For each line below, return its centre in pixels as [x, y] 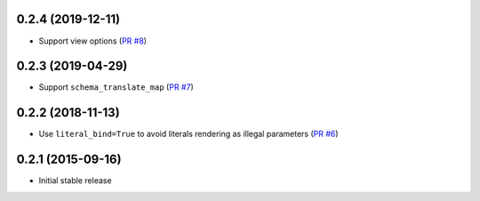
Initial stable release [75, 181]
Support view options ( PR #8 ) [92, 41]
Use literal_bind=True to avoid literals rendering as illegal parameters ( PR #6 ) [188, 134]
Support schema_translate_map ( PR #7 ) [116, 87]
